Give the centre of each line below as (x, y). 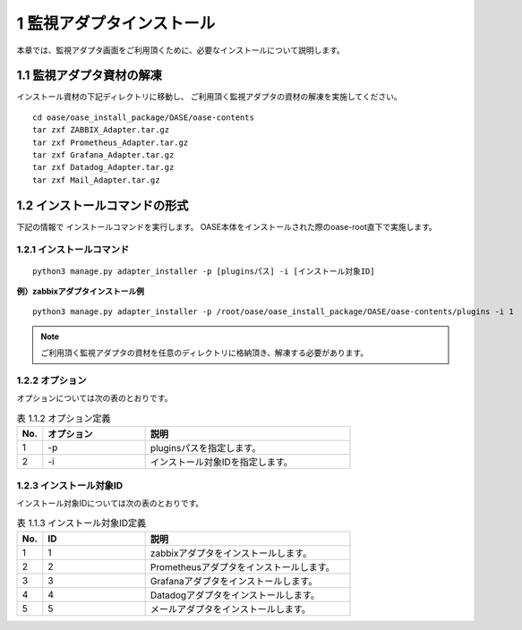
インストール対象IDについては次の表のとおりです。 (110, 503)
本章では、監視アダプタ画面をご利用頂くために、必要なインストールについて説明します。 (180, 50)
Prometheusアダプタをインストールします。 (242, 566)
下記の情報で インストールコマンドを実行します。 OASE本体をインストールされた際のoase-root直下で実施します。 (227, 226)
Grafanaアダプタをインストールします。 (234, 581)
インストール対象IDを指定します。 (221, 463)
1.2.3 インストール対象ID (70, 485)
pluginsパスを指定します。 (205, 448)
